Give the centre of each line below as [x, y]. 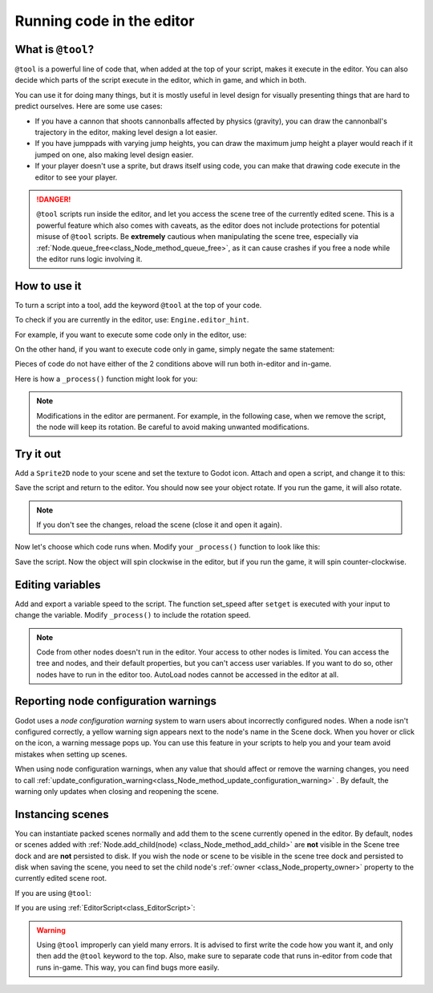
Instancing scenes [62, 814]
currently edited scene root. [61, 878]
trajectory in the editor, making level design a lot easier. [126, 132]
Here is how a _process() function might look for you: [106, 379]
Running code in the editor [105, 21]
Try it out [38, 454]
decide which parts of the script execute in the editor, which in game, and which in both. [160, 80]
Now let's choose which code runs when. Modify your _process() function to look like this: [168, 547]
